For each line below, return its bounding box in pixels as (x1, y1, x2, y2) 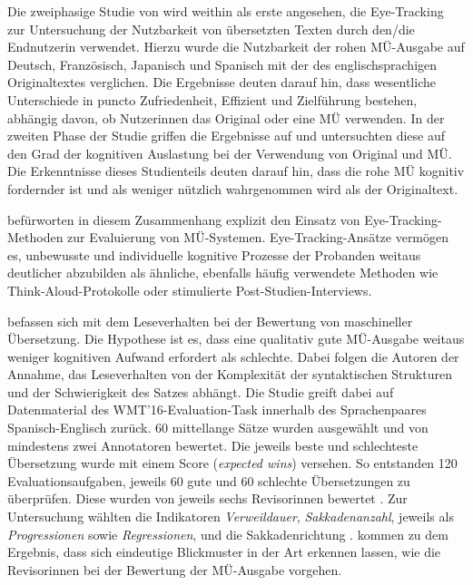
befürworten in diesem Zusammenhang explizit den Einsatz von (7, 210, 360, 229)
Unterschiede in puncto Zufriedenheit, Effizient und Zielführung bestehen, (7, 90, 418, 109)
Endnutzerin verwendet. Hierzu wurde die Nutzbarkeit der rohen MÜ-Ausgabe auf (7, 37, 465, 56)
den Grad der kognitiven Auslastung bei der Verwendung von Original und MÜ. (7, 143, 452, 162)
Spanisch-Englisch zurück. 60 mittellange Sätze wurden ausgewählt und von (7, 418, 429, 437)
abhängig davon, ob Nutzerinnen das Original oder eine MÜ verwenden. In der (7, 108, 445, 127)
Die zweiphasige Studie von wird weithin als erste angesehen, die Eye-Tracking (7, 2, 444, 20)
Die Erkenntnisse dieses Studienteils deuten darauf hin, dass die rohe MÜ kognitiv (7, 161, 465, 180)
